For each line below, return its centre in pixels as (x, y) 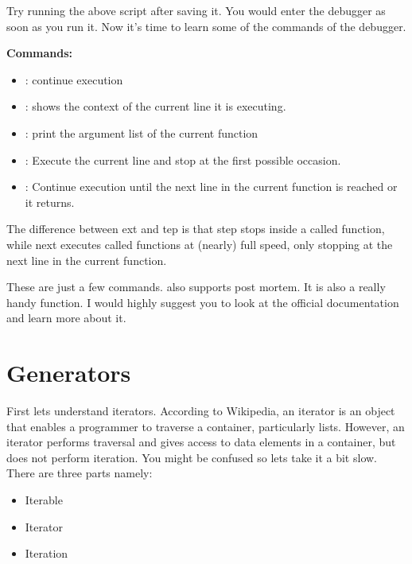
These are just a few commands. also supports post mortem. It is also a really (196, 287)
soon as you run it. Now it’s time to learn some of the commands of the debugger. (206, 26)
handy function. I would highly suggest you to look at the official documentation (203, 302)
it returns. (50, 202)
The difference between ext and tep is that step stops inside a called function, (196, 229)
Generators (69, 373)
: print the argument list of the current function (142, 132)
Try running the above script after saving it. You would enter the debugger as (196, 10)
